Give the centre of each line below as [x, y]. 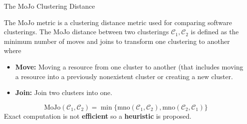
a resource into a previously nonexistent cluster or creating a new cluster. [124, 76]
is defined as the [215, 32]
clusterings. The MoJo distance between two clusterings [86, 32]
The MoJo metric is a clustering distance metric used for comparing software [118, 22]
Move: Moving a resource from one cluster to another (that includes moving [129, 66]
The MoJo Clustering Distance [50, 6]
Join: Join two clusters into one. [64, 92]
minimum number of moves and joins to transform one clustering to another [117, 41]
